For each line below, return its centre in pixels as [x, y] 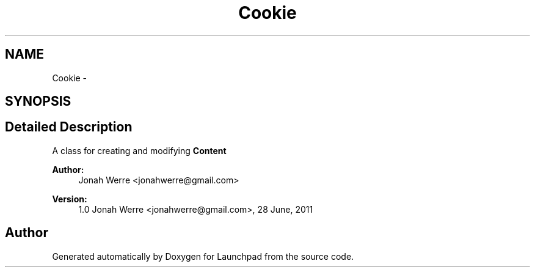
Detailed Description [69, 127]
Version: [70, 199]
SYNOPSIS [38, 101]
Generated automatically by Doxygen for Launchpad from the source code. [203, 256]
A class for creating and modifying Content [139, 150]
